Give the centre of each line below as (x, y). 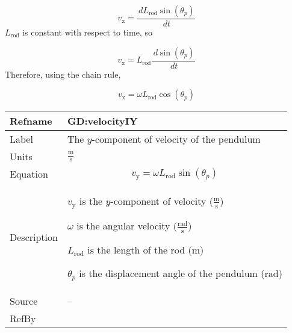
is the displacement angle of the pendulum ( (172, 273)
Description (34, 237)
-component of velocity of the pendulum (176, 139)
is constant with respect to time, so (87, 32)
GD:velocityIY (102, 121)
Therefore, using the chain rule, (63, 74)
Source (24, 300)
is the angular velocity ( (127, 226)
